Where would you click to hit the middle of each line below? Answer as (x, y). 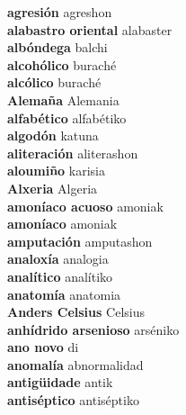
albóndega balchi (58, 47)
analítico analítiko (60, 276)
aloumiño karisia (57, 171)
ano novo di (43, 347)
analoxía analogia (58, 259)
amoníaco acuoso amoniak (85, 206)
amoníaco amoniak (62, 224)
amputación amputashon (80, 241)
